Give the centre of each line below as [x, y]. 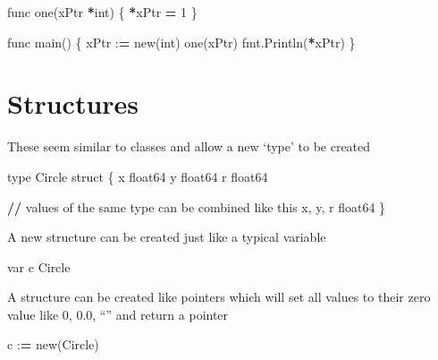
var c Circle [39, 266]
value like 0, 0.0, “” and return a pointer [118, 314]
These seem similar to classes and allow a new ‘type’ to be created [189, 146]
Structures [73, 103]
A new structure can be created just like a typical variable [167, 237]
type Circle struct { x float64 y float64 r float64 [138, 176]
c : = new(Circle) [53, 344]
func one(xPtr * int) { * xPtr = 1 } [102, 12]
